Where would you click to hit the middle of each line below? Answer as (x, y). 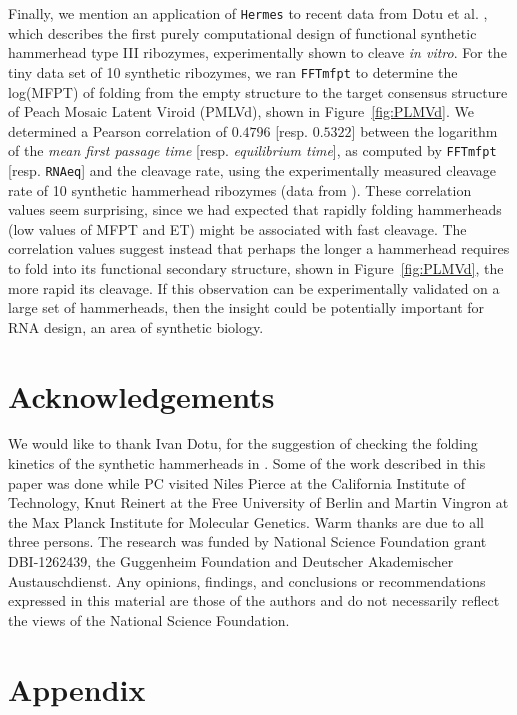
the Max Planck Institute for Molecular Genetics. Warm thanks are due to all (246, 521)
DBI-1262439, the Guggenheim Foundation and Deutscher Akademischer (231, 561)
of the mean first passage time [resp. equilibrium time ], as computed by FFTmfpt (252, 150)
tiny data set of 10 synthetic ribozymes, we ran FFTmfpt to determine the (233, 71)
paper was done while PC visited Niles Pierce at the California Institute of (236, 482)
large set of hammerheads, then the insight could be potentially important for (246, 307)
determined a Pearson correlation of (117, 130)
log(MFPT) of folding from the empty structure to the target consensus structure (258, 91)
